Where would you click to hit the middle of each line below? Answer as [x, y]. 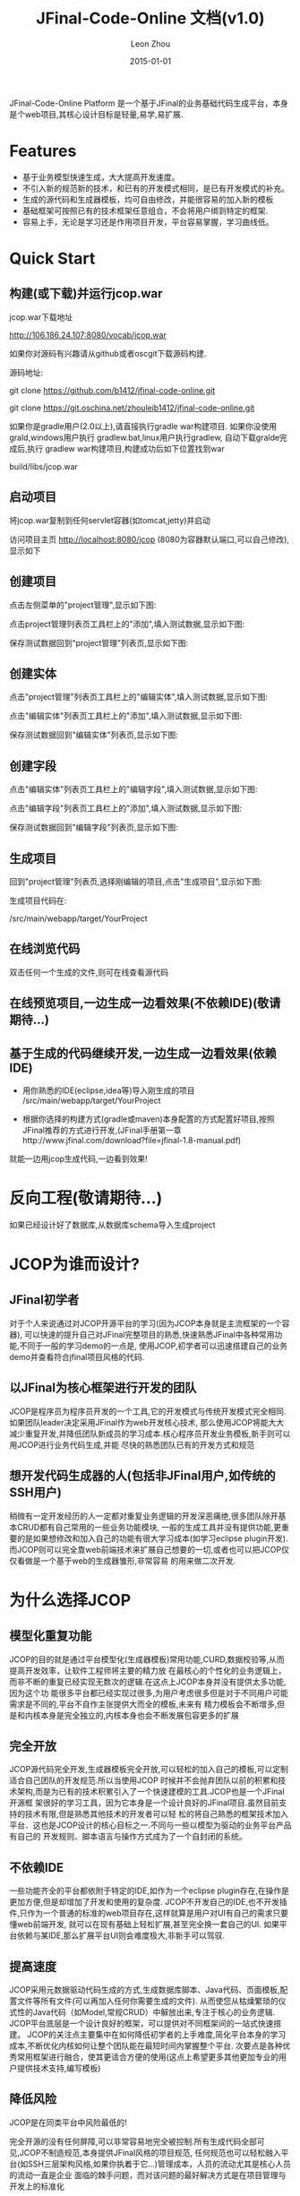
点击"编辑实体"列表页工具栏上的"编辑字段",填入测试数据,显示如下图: [133, 789]
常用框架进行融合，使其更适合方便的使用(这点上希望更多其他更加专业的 [148, 2056]
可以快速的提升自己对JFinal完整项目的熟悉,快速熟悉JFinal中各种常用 [150, 1334]
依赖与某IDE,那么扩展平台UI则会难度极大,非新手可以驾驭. [121, 1935]
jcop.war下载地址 [41, 317]
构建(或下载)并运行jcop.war [86, 293]
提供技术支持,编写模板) [59, 2068]
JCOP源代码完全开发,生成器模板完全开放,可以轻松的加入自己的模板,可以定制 [149, 1770]
